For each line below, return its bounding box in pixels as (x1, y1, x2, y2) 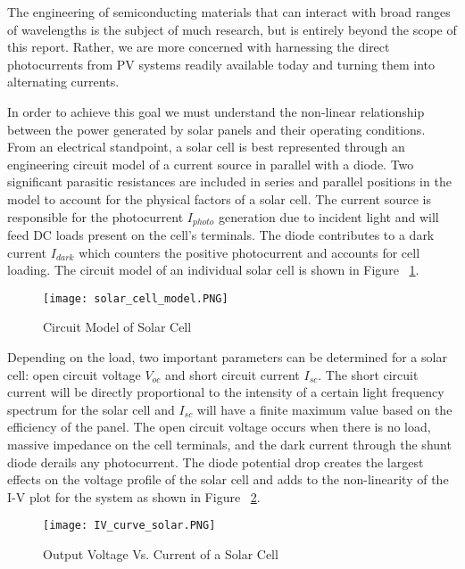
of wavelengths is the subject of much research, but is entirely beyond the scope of (7, 20, 457, 38)
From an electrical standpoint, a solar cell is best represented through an (7, 137, 405, 156)
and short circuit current (165, 365, 300, 383)
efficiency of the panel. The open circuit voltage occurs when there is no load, (7, 417, 431, 436)
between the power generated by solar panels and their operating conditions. (7, 120, 426, 138)
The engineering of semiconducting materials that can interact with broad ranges (7, 3, 451, 21)
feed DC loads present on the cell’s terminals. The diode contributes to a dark (7, 225, 435, 243)
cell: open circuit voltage (7, 365, 141, 383)
